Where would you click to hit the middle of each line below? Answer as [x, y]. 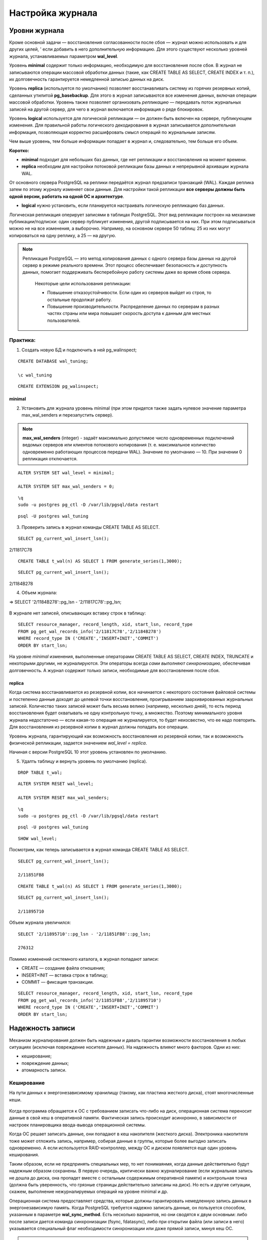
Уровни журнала [37, 31]
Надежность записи [42, 1028]
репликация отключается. [50, 459]
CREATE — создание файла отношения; [63, 968]
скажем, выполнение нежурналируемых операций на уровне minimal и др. [89, 1192]
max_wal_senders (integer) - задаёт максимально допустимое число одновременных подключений [128, 438]
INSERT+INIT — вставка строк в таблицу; [65, 975]
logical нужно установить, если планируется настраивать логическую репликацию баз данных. [123, 205]
